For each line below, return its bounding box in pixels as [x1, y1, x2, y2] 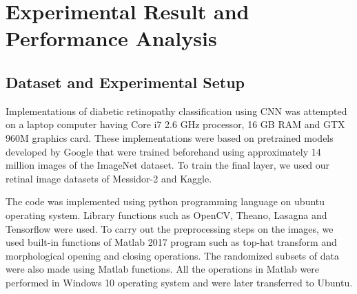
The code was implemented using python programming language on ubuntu [6, 194, 325, 209]
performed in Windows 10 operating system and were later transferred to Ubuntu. [6, 275, 353, 289]
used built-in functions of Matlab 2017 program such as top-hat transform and [6, 235, 337, 249]
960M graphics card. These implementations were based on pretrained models [6, 130, 334, 145]
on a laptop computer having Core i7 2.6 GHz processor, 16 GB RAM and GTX [6, 117, 345, 132]
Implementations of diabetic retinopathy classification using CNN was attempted [6, 103, 347, 118]
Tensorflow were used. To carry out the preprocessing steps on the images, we [6, 221, 334, 235]
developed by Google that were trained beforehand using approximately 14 [6, 144, 321, 158]
